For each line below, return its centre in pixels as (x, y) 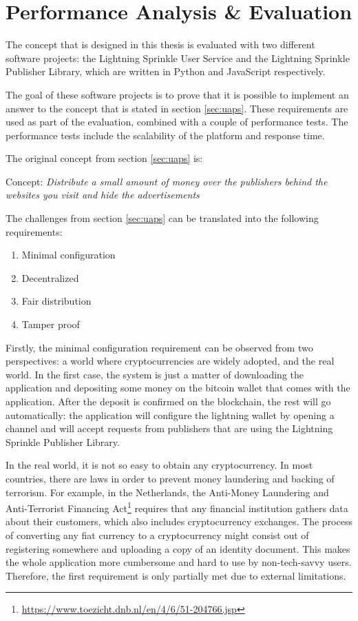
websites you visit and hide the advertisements (103, 195)
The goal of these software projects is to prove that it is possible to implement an (177, 94)
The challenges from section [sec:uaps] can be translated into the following (162, 218)
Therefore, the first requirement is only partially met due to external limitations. (176, 575)
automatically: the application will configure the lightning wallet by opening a (170, 415)
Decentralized (50, 277)
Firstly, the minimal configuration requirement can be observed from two (159, 347)
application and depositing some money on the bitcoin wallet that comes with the (178, 388)
